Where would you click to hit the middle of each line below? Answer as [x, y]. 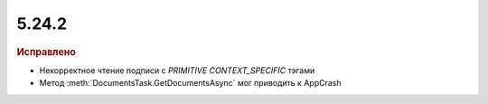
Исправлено [46, 52]
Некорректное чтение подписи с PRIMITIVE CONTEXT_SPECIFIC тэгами [177, 70]
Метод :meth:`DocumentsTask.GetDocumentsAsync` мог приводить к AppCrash [190, 83]
